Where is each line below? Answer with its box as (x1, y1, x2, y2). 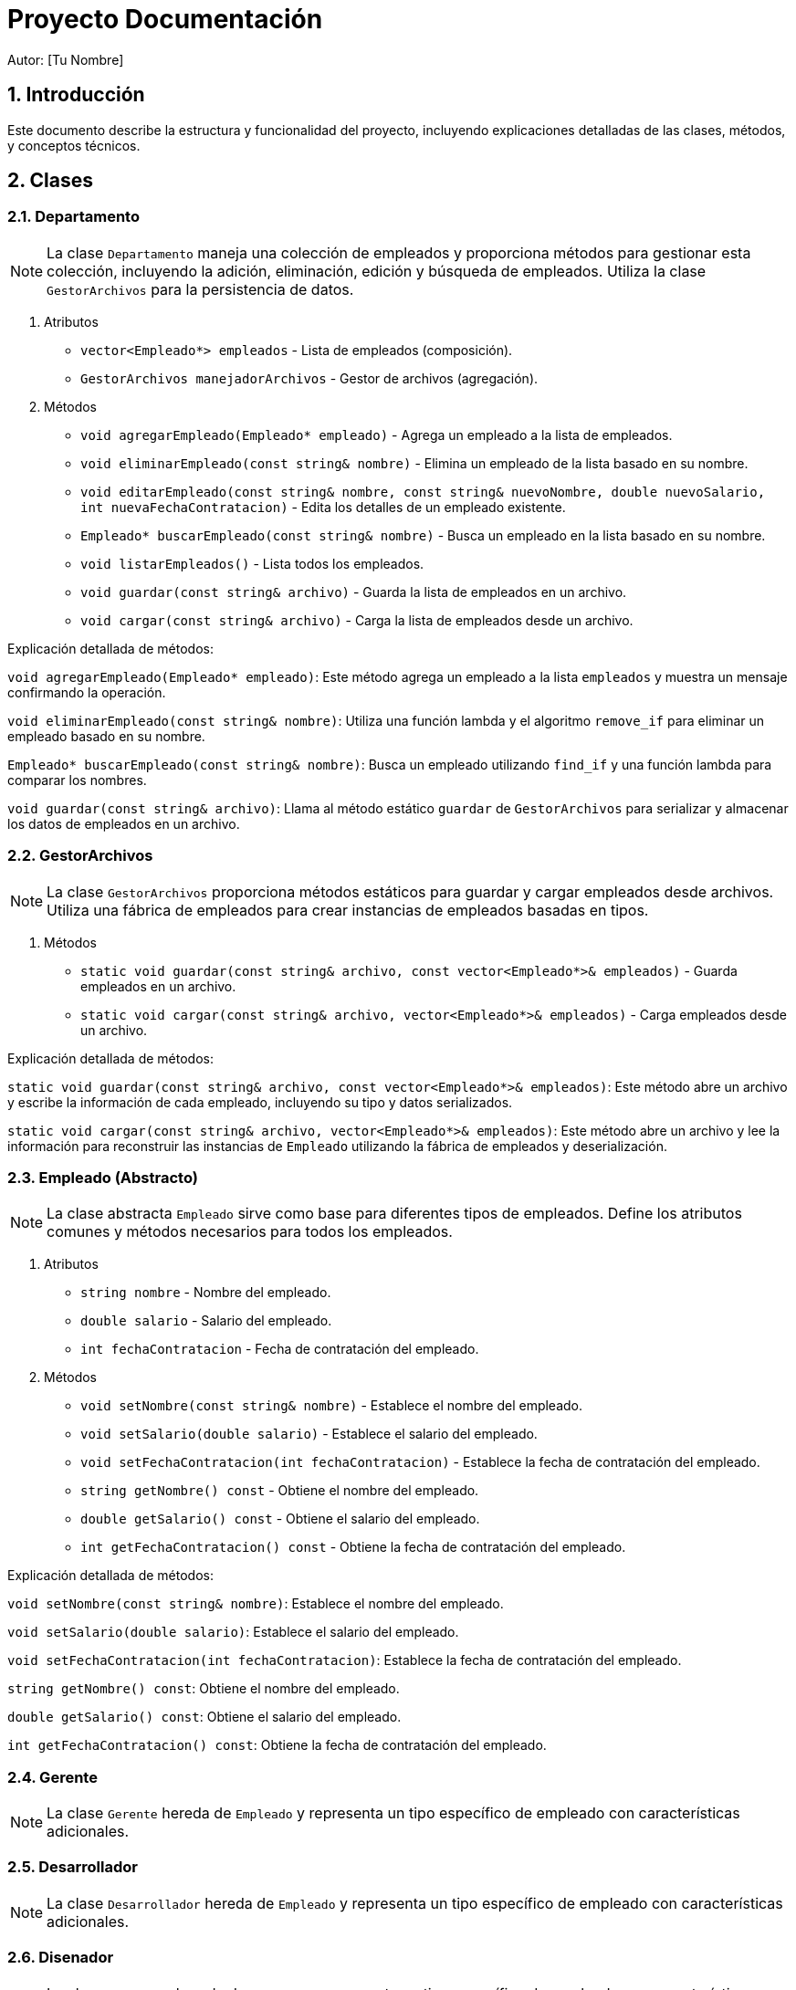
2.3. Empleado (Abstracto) (7, 1168, 198, 1187)
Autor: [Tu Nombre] (7, 51, 124, 68)
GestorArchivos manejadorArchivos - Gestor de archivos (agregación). (80, 370, 539, 386)
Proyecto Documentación (7, 4, 323, 35)
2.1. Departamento (7, 207, 140, 226)
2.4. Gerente (7, 1767, 98, 1786)
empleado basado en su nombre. (7, 728, 205, 744)
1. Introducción (7, 83, 145, 107)
